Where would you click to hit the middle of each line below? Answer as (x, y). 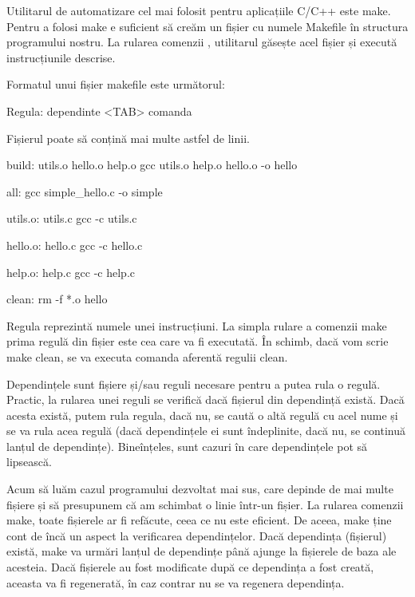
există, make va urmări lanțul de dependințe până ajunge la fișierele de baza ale (202, 551)
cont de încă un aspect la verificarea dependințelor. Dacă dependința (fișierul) (197, 535)
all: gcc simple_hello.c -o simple (85, 191)
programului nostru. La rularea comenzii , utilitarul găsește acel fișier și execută (202, 42)
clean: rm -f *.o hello (57, 299)
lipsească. (29, 462)
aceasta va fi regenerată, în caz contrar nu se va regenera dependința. (176, 582)
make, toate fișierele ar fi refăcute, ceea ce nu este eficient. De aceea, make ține (199, 520)
